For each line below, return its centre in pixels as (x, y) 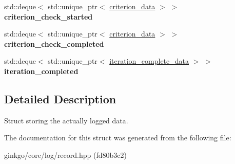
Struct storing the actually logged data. (66, 120)
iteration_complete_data (149, 61)
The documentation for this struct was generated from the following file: (118, 138)
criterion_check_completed (54, 43)
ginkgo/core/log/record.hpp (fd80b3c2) (65, 154)
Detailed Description (60, 98)
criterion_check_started (48, 16)
